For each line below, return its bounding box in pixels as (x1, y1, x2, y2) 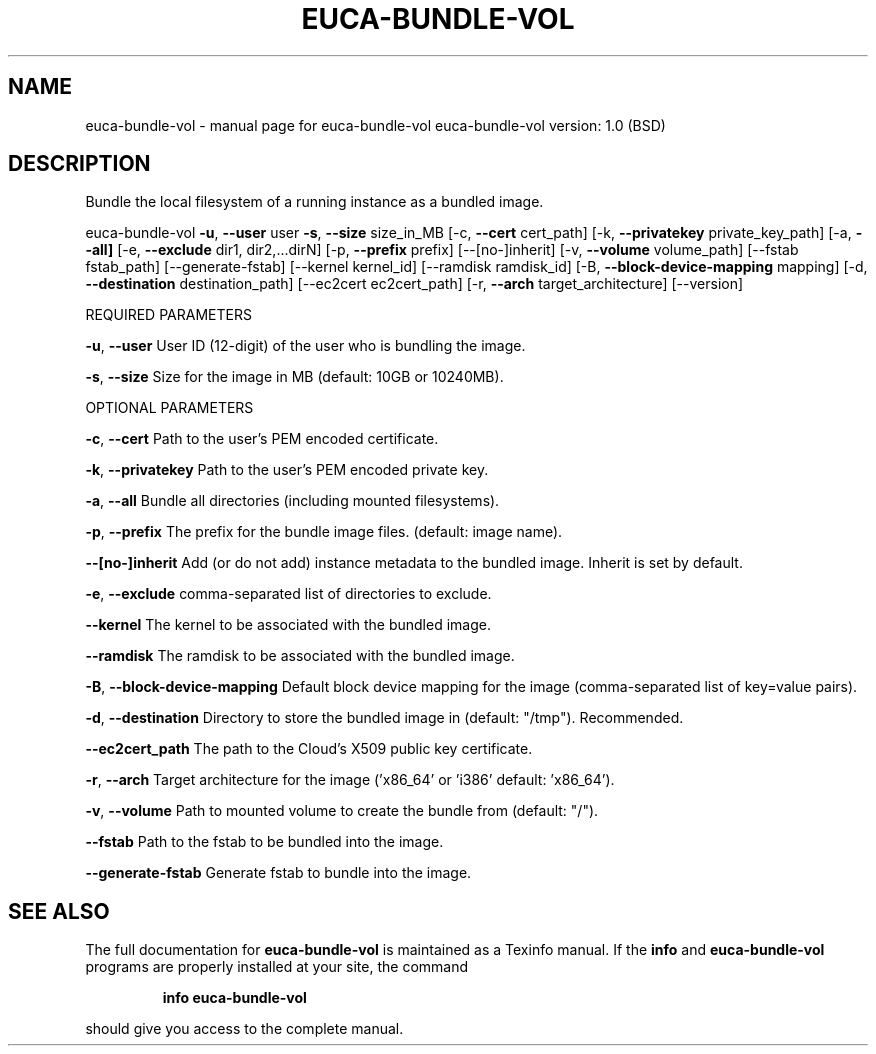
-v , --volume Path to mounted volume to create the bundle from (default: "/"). (85, 802, 599, 820)
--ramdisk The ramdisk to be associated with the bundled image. (85, 647, 515, 665)
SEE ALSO (8, 898, 110, 924)
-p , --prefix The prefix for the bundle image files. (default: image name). (85, 523, 563, 541)
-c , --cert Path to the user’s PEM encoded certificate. (85, 430, 439, 448)
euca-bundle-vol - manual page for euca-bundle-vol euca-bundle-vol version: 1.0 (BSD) (85, 116, 666, 134)
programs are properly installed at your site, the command (85, 958, 469, 976)
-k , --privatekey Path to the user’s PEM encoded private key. (85, 461, 489, 479)
